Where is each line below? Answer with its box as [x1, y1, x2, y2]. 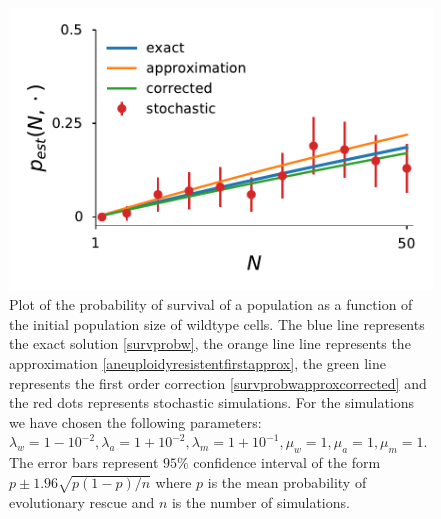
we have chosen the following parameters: [9, 411, 262, 432]
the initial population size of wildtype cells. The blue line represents [9, 313, 425, 334]
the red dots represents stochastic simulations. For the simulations [9, 392, 415, 413]
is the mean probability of [207, 471, 367, 492]
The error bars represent [9, 452, 159, 473]
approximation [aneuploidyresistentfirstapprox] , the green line [9, 353, 386, 374]
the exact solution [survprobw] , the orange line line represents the [9, 333, 411, 354]
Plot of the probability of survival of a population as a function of [9, 294, 413, 315]
